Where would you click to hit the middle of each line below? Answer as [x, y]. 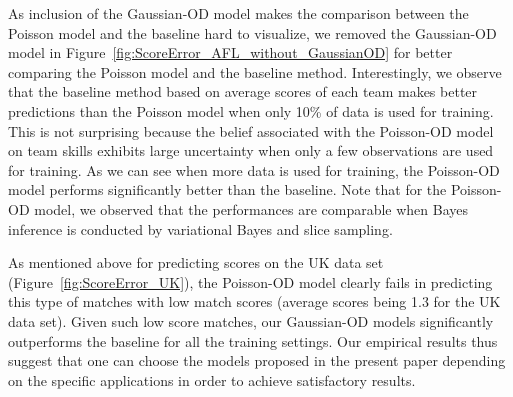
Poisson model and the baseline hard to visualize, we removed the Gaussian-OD [252, 32]
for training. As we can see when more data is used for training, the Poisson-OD [254, 169]
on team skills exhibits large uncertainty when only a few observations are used [251, 150]
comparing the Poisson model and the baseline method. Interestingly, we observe [255, 71]
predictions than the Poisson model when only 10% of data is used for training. [251, 110]
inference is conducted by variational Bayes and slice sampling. [200, 228]
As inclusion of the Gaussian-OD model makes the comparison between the [238, 13]
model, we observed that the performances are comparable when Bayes [251, 208]
